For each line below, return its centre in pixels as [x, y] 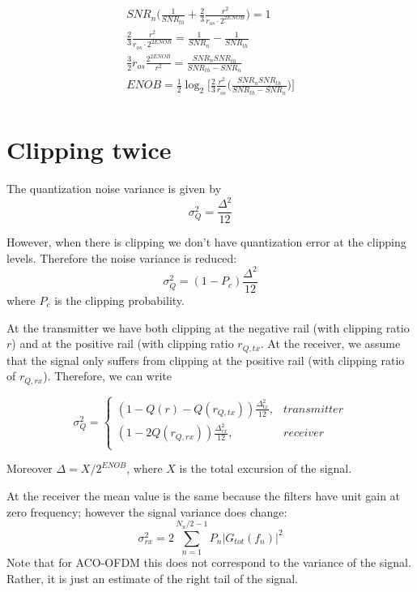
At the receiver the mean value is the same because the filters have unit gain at [204, 495]
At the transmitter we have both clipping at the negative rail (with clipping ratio [208, 327]
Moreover [30, 468]
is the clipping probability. [119, 300]
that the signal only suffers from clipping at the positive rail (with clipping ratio [206, 360]
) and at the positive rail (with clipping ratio [123, 343]
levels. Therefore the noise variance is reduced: [122, 257]
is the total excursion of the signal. [266, 468]
